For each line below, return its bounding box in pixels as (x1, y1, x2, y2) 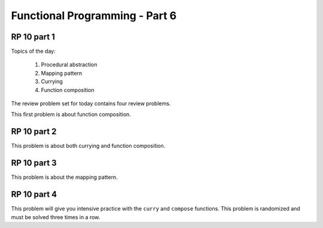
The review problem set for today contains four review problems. (11, 100, 171, 107)
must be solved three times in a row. (11, 213, 100, 221)
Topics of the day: (11, 48, 56, 55)
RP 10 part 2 (11, 126, 57, 137)
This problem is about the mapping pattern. (11, 174, 118, 181)
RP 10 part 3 (11, 158, 57, 168)
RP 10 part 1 (11, 32, 55, 42)
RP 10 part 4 (11, 189, 57, 200)
